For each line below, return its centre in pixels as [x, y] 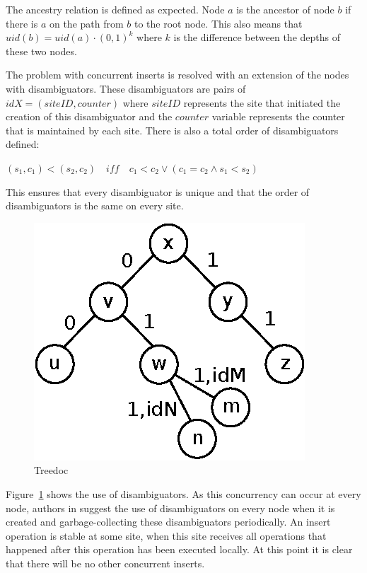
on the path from [86, 23]
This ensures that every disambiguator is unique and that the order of [158, 191]
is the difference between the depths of [257, 37]
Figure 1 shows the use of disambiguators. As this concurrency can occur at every [183, 493]
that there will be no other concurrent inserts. [105, 563]
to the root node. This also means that [218, 23]
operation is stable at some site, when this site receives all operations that [166, 535]
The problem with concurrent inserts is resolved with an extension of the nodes [177, 75]
